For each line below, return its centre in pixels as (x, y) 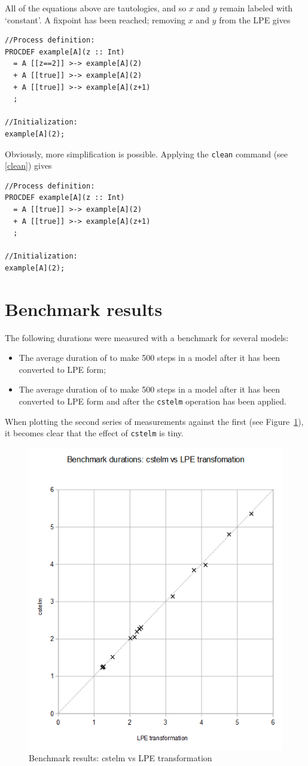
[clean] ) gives (28, 165)
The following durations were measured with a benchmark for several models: (147, 337)
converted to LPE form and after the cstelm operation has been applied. (153, 401)
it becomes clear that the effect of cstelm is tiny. (94, 433)
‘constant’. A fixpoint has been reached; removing (95, 19)
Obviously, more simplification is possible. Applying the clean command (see (147, 153)
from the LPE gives (255, 19)
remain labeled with (256, 8)
